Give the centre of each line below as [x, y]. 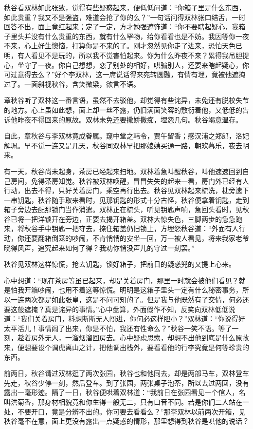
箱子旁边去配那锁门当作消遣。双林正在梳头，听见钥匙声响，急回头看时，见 [123, 209]
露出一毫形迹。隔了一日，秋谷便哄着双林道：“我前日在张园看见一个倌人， [121, 392]
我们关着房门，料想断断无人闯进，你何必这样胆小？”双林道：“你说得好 [133, 319]
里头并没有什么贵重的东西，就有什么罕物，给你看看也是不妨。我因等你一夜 [130, 36]
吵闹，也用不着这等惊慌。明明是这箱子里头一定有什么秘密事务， [140, 290]
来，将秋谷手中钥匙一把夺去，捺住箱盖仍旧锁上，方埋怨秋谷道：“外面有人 [121, 228]
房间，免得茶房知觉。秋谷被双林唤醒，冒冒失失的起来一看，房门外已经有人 [130, 181]
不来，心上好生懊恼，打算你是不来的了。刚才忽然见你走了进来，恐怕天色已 [123, 46]
